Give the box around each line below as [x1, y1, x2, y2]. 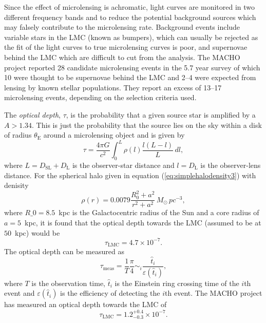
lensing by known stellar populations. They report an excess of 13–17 [4, 82, 222, 92]
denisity [4, 180, 29, 191]
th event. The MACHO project [165, 288, 262, 298]
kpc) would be [14, 227, 60, 238]
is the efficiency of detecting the [60, 288, 160, 298]
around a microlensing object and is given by [43, 129, 185, 140]
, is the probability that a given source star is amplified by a [66, 109, 256, 120]
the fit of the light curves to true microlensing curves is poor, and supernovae [4, 42, 248, 52]
